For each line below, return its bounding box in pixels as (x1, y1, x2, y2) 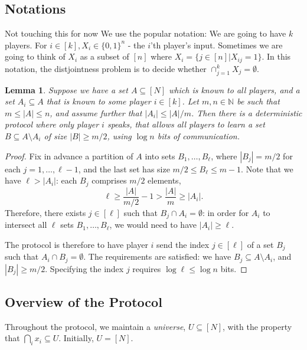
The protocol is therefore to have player (5, 238, 148, 250)
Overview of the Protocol (5, 293, 162, 310)
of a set (247, 238, 274, 250)
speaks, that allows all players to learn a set (107, 118, 265, 130)
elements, (148, 174, 181, 187)
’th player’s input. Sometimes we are (151, 38, 283, 51)
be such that (237, 95, 280, 107)
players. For (5, 38, 47, 51)
